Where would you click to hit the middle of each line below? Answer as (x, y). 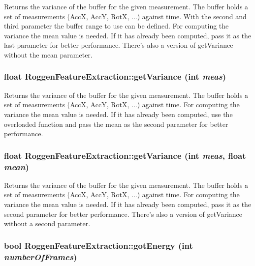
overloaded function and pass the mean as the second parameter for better (116, 124)
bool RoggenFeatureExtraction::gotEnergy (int (98, 245)
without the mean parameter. (48, 54)
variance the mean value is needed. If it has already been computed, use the (118, 114)
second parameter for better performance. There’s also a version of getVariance (123, 214)
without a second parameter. (47, 223)
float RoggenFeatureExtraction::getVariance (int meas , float (125, 155)
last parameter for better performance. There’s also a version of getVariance (119, 45)
